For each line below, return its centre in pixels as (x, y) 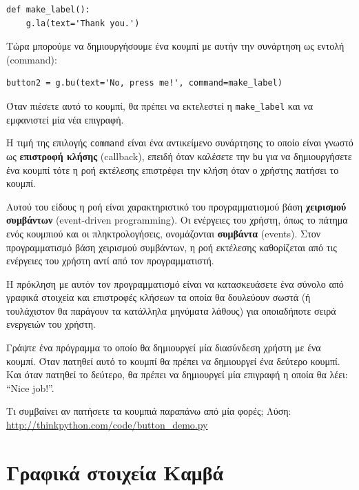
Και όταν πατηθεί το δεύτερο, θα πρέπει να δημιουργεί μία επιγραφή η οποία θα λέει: (177, 374)
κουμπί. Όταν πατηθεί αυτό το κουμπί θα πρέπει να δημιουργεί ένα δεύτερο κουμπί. (173, 361)
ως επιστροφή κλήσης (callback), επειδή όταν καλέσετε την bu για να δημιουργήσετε (179, 156)
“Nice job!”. (30, 388)
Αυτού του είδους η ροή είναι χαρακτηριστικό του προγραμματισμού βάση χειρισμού (176, 206)
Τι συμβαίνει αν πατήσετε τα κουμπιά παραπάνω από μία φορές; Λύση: (149, 411)
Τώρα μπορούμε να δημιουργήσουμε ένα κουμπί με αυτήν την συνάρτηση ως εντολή (175, 46)
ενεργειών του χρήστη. (51, 324)
